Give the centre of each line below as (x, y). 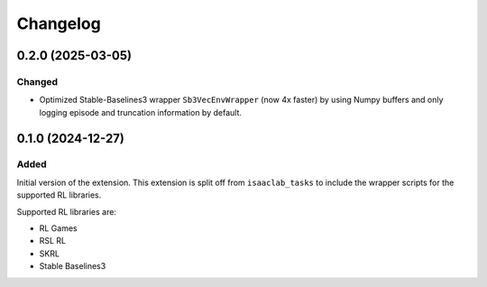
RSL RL (53, 241)
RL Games (58, 228)
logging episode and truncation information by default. (141, 112)
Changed (37, 81)
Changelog (59, 23)
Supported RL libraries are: (67, 211)
